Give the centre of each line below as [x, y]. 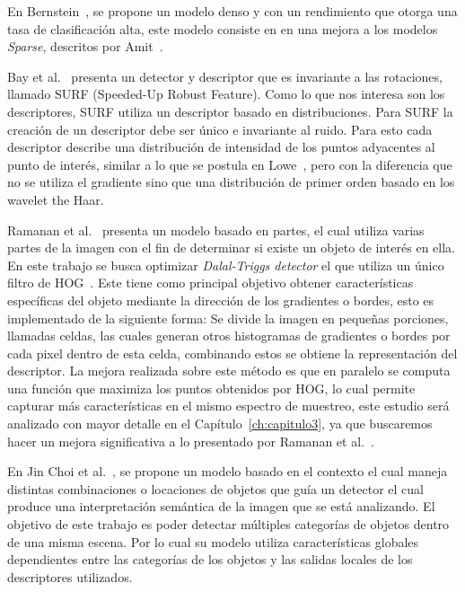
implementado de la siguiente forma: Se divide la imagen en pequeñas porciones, [228, 318]
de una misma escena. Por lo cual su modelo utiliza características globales [213, 541]
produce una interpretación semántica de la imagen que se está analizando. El [221, 506]
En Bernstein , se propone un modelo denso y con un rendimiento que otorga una [232, 11]
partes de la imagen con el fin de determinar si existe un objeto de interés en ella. [231, 247]
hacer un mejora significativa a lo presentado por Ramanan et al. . [191, 441]
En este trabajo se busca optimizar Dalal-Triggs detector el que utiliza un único [226, 265]
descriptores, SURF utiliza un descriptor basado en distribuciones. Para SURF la [230, 111]
